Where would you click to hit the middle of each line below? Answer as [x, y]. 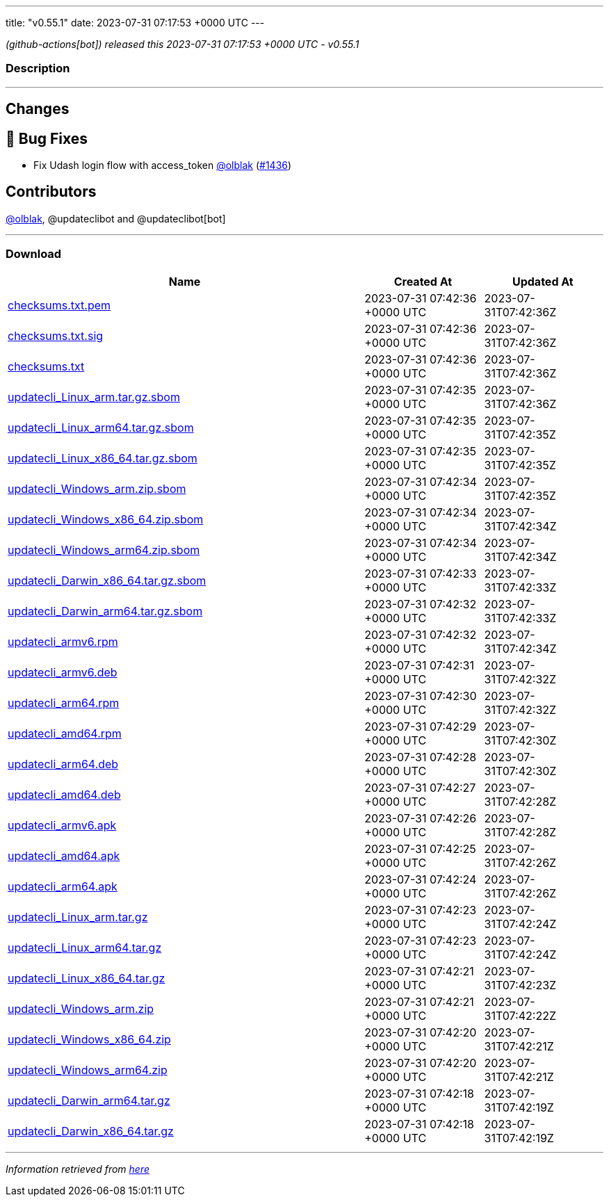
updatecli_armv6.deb [63, 672]
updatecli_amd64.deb [64, 794]
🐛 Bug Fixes [47, 138]
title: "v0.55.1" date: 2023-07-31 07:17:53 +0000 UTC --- [135, 23]
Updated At [543, 281]
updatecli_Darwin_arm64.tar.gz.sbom [105, 611]
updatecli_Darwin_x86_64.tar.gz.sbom [107, 580]
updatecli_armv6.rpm [63, 641]
